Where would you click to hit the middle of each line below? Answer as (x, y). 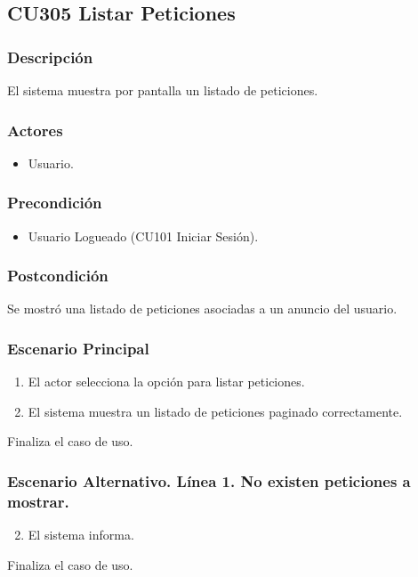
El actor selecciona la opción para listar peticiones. (166, 382)
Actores (35, 130)
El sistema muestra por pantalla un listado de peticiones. (163, 90)
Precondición (55, 203)
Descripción (50, 57)
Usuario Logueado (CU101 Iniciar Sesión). (143, 236)
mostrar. (38, 501)
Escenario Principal (78, 348)
